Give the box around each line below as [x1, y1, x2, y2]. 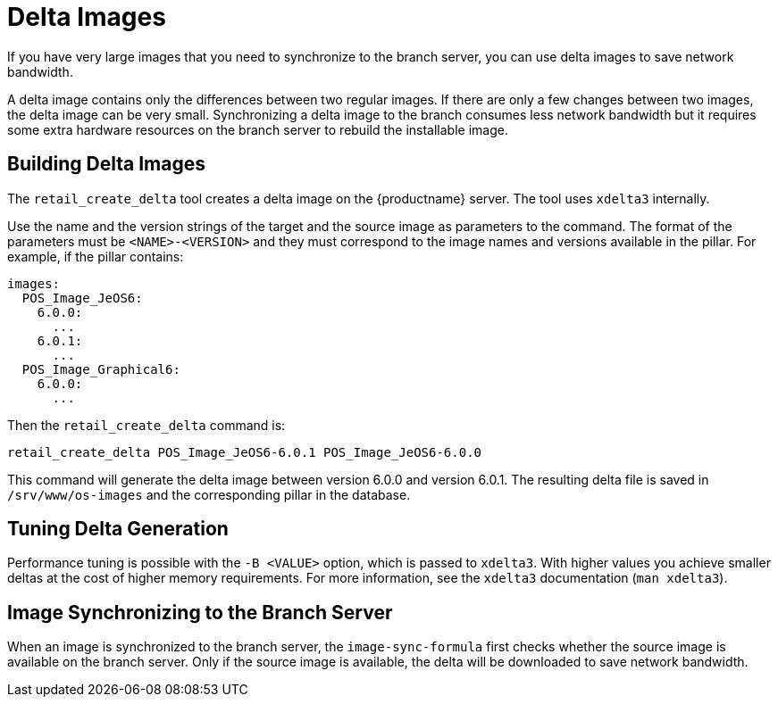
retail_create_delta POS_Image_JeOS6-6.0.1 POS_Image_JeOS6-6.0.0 [7, 444, 482, 460]
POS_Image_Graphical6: [21, 361, 180, 377]
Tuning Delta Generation [7, 518, 229, 541]
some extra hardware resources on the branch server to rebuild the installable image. [7, 121, 508, 137]
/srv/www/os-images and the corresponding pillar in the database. [7, 486, 411, 502]
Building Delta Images [7, 153, 206, 176]
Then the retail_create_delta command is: [7, 417, 286, 433]
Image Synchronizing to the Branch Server [7, 600, 393, 624]
